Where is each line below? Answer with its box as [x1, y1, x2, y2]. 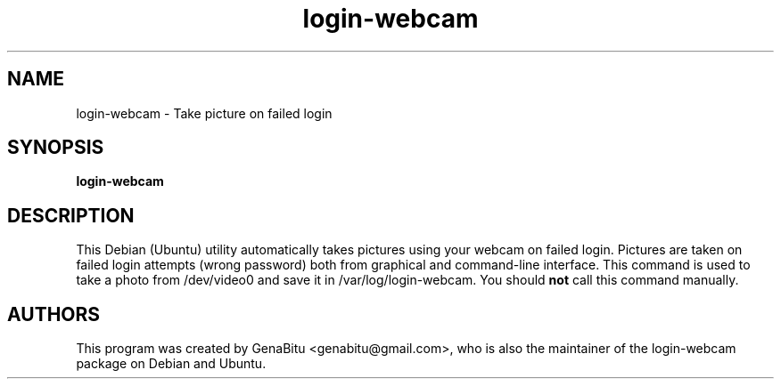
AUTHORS [7, 302, 101, 326]
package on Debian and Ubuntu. [76, 356, 267, 372]
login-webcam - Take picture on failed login [76, 105, 333, 121]
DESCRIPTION [7, 204, 135, 227]
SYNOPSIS [7, 136, 104, 159]
